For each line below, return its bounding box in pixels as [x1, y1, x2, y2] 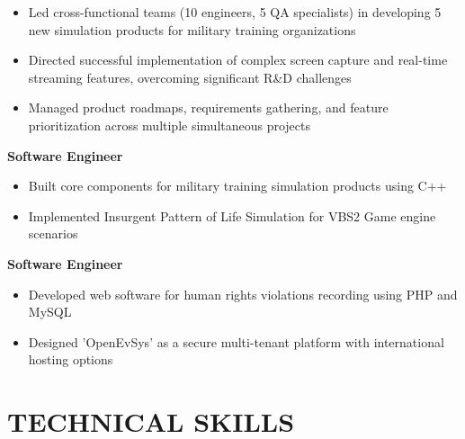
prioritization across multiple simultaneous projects [28, 115, 311, 134]
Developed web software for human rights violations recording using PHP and [28, 284, 458, 303]
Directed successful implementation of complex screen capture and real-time [28, 50, 448, 69]
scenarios [28, 224, 78, 243]
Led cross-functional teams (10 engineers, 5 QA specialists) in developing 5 [28, 3, 442, 21]
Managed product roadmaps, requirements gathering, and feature [28, 98, 389, 117]
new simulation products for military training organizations [28, 20, 356, 39]
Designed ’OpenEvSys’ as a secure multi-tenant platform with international [28, 332, 444, 351]
